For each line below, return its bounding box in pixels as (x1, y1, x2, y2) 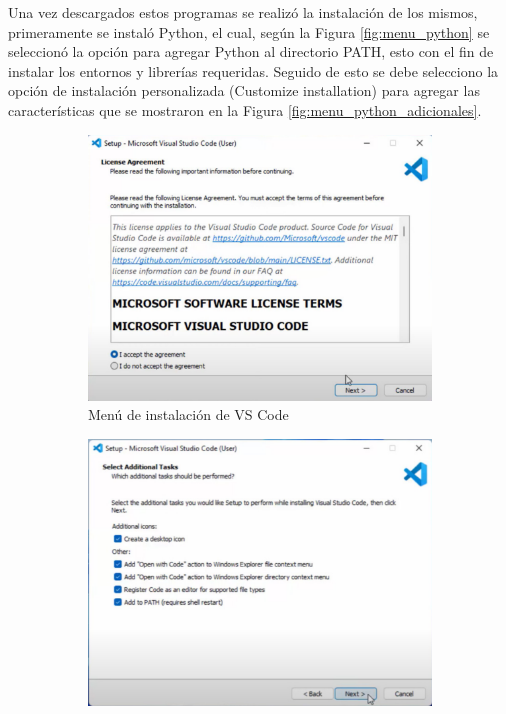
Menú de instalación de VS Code (88, 404, 289, 425)
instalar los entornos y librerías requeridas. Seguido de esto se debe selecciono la (8, 60, 499, 81)
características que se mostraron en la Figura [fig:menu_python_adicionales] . (8, 99, 482, 120)
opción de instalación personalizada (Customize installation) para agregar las (8, 80, 480, 101)
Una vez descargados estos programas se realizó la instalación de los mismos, (8, 2, 478, 22)
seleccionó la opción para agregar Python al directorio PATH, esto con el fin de (8, 41, 494, 62)
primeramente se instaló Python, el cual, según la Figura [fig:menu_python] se (8, 21, 490, 42)
